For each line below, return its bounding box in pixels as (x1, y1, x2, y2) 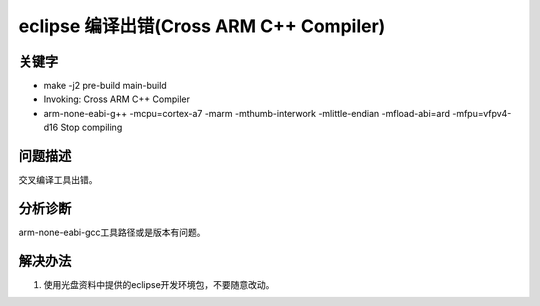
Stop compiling (60, 121, 123, 134)
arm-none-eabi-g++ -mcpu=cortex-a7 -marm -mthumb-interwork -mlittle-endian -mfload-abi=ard (43, 107, 450, 119)
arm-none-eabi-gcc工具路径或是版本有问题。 (18, 226, 206, 239)
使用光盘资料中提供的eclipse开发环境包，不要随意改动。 (43, 278, 275, 290)
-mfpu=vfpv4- (451, 107, 512, 119)
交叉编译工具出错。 (18, 174, 98, 186)
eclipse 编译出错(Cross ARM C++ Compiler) (18, 15, 386, 37)
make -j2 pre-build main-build (43, 80, 167, 92)
